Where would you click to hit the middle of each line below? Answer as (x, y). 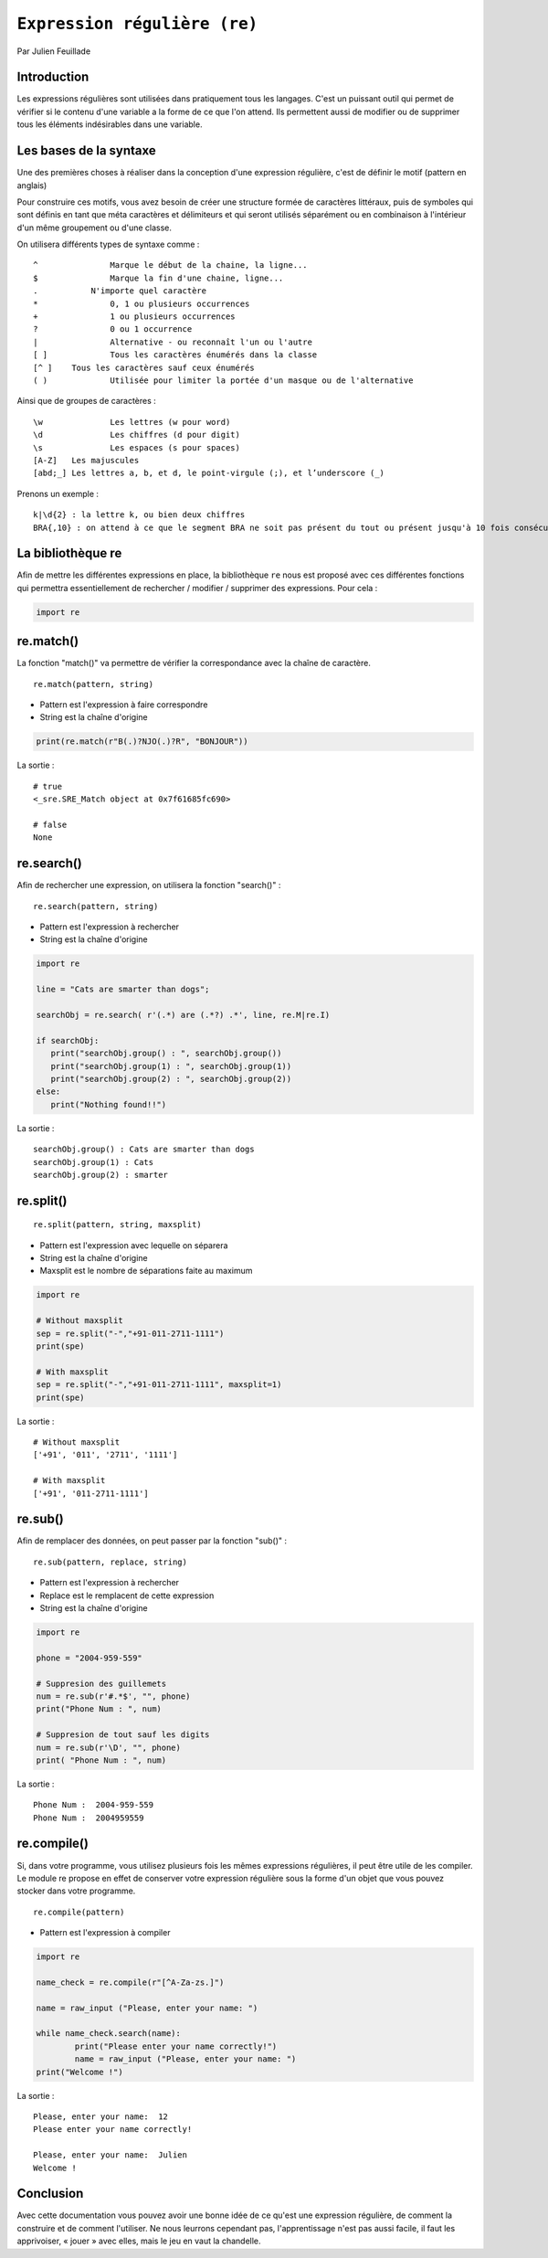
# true (48, 786)
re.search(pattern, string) (96, 906)
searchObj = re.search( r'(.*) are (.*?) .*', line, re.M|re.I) (183, 1015)
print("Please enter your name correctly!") (176, 2046)
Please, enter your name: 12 (101, 2117)
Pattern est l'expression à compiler (105, 1933)
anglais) (32, 185)
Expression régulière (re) (137, 24)
